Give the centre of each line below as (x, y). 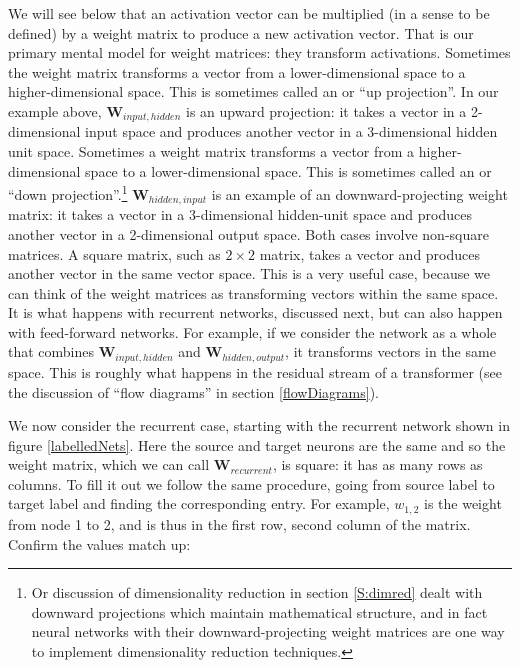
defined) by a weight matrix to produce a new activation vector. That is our (241, 32)
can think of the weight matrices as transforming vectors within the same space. (253, 292)
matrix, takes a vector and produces (370, 253)
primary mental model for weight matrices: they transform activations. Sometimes (259, 52)
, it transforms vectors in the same (390, 351)
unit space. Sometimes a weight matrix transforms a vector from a (211, 151)
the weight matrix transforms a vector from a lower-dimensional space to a (237, 71)
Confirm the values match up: (99, 543)
